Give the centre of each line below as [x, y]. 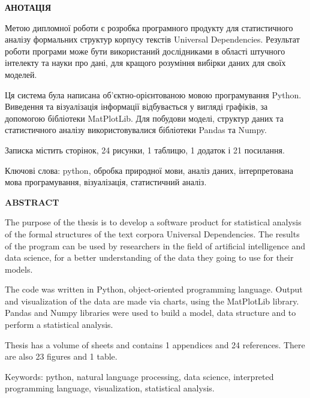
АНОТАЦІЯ [28, 7]
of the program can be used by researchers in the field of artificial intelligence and [155, 245]
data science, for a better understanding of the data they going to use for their [149, 257]
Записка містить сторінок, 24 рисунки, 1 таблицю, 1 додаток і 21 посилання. [145, 150]
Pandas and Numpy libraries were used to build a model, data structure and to [151, 313]
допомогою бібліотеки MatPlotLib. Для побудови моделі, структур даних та [144, 118]
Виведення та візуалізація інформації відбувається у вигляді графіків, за [136, 106]
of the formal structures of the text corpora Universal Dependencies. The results [152, 233]
